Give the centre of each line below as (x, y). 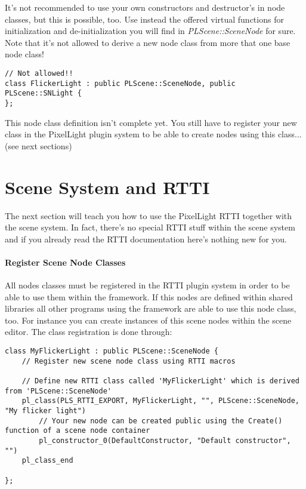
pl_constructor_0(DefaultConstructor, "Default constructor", (165, 440)
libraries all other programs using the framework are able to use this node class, (151, 308)
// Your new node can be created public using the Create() (161, 421)
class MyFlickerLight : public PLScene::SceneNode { (112, 351)
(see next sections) (38, 145)
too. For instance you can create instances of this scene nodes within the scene (148, 320)
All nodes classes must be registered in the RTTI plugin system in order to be (147, 285)
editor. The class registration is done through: (89, 332)
